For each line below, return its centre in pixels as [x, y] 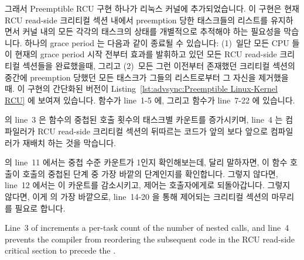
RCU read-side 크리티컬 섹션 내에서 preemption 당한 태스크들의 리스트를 [136, 20]
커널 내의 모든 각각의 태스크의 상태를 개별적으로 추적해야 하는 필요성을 [152, 31]
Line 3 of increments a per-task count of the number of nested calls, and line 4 [147, 228]
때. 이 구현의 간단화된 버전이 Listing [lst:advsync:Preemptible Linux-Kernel [141, 89]
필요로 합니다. [40, 208]
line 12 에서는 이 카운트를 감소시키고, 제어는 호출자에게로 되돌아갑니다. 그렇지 [148, 185]
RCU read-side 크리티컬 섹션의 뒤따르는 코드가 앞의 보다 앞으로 [153, 131]
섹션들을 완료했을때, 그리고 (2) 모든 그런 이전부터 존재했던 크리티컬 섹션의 [159, 65]
